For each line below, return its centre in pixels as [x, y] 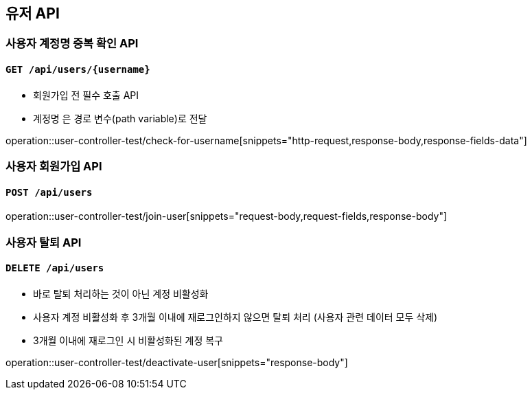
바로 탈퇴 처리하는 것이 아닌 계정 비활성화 [121, 293]
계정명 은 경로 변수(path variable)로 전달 [120, 118]
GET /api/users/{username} [78, 70]
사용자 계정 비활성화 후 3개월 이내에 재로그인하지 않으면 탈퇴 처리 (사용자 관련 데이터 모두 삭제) [235, 317]
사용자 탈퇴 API [44, 242]
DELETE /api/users [55, 268]
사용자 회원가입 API [54, 167]
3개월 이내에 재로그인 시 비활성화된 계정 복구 [128, 340]
